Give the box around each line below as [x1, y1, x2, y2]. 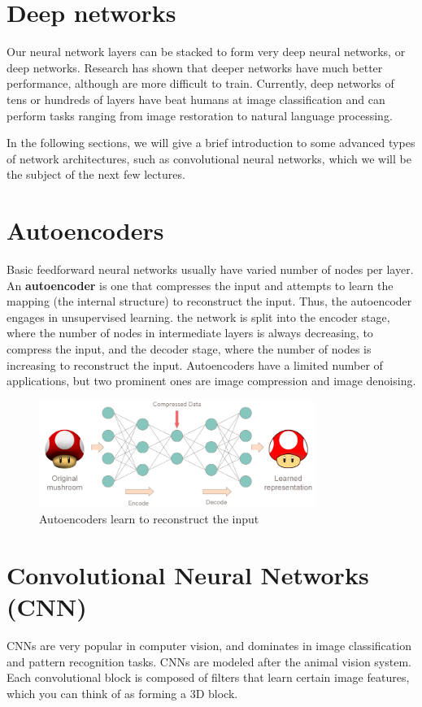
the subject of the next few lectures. [7, 166, 185, 183]
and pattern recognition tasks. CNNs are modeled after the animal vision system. [7, 653, 411, 670]
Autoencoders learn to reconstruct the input [39, 510, 259, 527]
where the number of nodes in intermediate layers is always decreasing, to [7, 324, 373, 341]
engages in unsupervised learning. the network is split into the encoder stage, [7, 308, 390, 325]
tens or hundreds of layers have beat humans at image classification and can [7, 90, 385, 107]
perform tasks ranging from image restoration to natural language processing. [7, 106, 393, 124]
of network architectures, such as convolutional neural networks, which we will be [7, 150, 411, 167]
